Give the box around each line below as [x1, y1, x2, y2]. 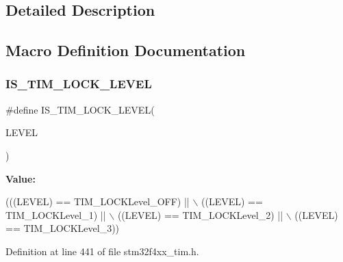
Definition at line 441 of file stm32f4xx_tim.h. [5, 244, 199, 258]
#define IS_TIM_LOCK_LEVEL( [5, 102, 155, 116]
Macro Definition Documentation [5, 40, 246, 61]
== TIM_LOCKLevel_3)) [5, 221, 120, 235]
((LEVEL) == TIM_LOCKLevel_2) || [117, 207, 283, 222]
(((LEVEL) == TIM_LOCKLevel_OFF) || [5, 194, 190, 209]
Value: [5, 171, 36, 185]
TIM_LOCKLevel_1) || [5, 207, 106, 222]
